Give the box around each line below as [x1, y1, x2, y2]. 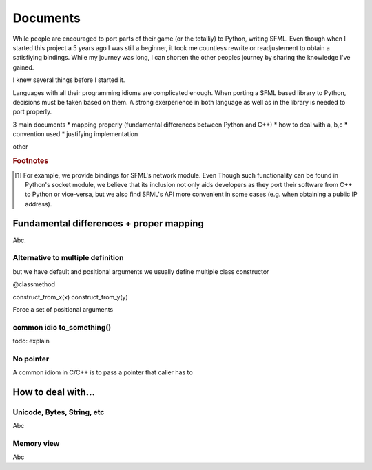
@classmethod [12, 280, 55, 288]
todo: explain [12, 337, 50, 345]
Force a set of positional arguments [12, 305, 114, 313]
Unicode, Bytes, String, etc [12, 407, 105, 416]
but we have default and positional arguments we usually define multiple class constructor [12, 267, 269, 275]
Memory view [12, 439, 60, 449]
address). [25, 200, 52, 208]
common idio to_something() [12, 322, 112, 332]
